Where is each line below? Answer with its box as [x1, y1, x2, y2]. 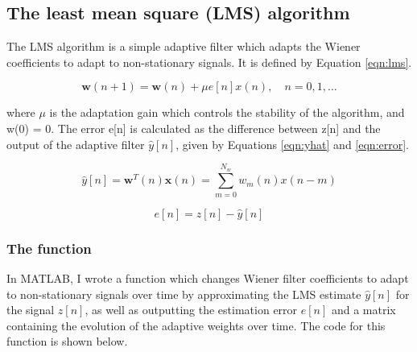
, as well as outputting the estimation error [85, 301, 298, 318]
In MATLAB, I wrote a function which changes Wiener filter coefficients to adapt [6, 269, 409, 286]
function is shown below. [6, 333, 128, 350]
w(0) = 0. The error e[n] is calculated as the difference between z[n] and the [6, 119, 381, 136]
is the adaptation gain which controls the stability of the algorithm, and [49, 104, 405, 121]
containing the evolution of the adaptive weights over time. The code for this [6, 317, 386, 333]
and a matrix [331, 301, 396, 318]
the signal [6, 301, 55, 318]
